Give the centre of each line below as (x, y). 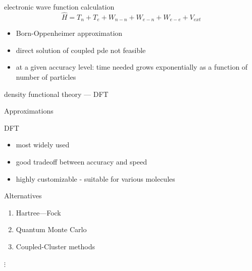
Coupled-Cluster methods (55, 246)
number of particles (46, 77)
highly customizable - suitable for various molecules (95, 178)
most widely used (43, 145)
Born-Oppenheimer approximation (69, 33)
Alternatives (23, 196)
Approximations (29, 111)
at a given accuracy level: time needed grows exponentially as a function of (132, 67)
